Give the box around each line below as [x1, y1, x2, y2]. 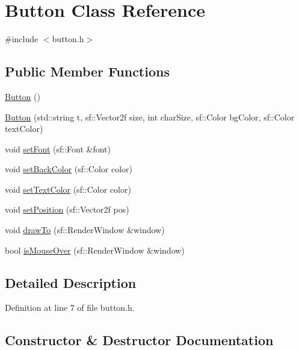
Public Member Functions [5, 62, 170, 81]
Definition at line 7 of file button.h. [5, 301, 135, 314]
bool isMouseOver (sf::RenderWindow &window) [5, 243, 185, 256]
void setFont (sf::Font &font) [5, 142, 111, 155]
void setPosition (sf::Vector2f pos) [5, 203, 129, 216]
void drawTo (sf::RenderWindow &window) [5, 223, 165, 236]
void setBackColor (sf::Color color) [5, 163, 133, 175]
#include [5, 33, 39, 45]
